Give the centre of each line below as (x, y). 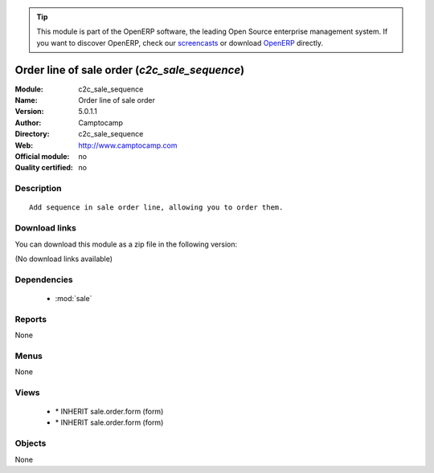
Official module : (42, 157)
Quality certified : (44, 168)
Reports (31, 319)
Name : (26, 100)
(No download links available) (63, 259)
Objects (31, 443)
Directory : (32, 134)
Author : (28, 122)
